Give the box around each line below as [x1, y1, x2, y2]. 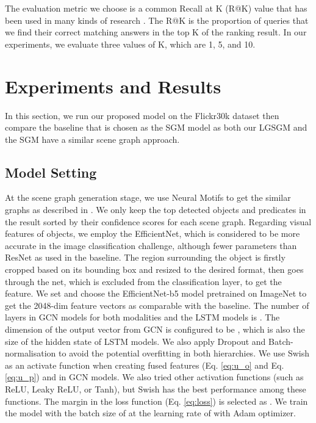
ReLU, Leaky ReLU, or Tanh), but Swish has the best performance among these [5, 382, 306, 395]
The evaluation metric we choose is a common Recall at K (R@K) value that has [5, 2, 307, 14]
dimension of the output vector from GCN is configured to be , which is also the [5, 323, 305, 336]
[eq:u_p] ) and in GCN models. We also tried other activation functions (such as [5, 371, 304, 383]
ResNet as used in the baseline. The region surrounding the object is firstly [5, 251, 285, 264]
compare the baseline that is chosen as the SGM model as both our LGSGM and [5, 121, 307, 134]
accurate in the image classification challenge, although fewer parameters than [5, 239, 297, 251]
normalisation [5, 347, 56, 360]
